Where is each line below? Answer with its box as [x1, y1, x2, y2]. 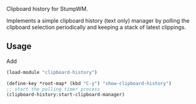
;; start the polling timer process [6, 86, 100, 92]
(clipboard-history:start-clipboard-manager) [6, 92, 125, 98]
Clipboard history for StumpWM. [6, 6, 88, 12]
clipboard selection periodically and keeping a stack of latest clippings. [6, 24, 186, 31]
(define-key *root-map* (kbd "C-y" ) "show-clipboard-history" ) [6, 80, 172, 86]
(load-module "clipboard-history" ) [6, 69, 98, 75]
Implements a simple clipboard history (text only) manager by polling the [6, 17, 190, 24]
